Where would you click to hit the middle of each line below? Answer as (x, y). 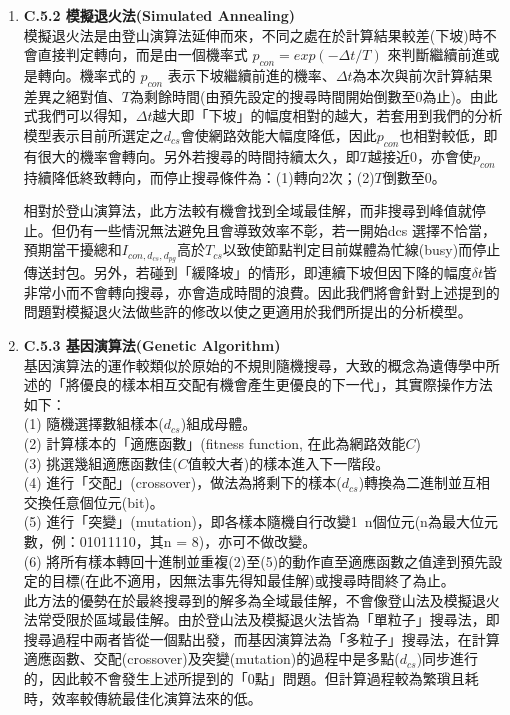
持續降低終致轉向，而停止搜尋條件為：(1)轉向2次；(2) (199, 176)
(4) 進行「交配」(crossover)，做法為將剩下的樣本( (182, 482)
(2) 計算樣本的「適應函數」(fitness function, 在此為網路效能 (214, 442)
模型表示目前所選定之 (93, 134)
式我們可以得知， (79, 115)
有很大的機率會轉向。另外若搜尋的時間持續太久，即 (191, 155)
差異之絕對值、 (72, 95)
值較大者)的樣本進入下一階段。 (288, 462)
